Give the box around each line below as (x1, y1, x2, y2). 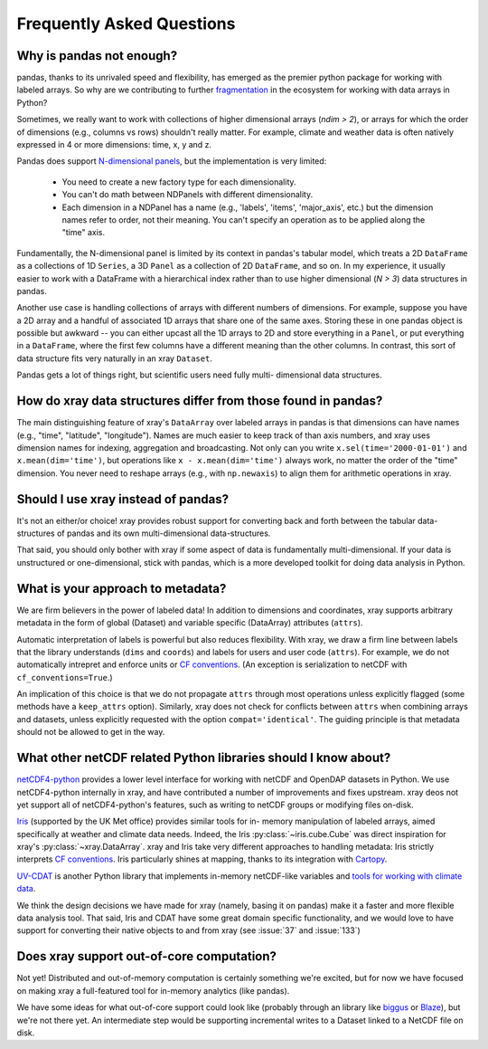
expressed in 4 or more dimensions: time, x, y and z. (16, 139, 212, 150)
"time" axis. (61, 227, 106, 238)
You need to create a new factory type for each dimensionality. (61, 176, 297, 187)
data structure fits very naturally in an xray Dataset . (16, 353, 212, 364)
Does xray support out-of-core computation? (16, 949, 277, 964)
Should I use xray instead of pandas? (16, 491, 230, 507)
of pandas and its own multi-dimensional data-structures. (56, 528, 271, 539)
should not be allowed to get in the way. (16, 727, 165, 738)
